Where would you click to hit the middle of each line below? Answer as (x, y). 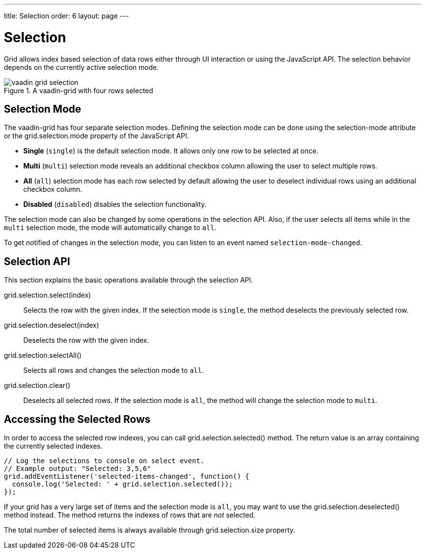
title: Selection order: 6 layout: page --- (66, 16)
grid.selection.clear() (37, 385)
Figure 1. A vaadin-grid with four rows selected (79, 90)
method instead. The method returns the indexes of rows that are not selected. (130, 515)
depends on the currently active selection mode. (81, 67)
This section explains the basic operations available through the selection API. (129, 280)
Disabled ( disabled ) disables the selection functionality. (115, 204)
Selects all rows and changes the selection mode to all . (114, 370)
